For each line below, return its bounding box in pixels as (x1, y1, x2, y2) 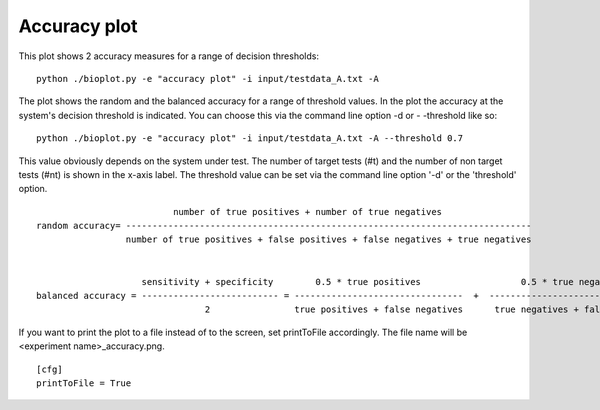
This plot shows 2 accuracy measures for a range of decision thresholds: (18, 50, 320, 62)
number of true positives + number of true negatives (173, 206, 443, 217)
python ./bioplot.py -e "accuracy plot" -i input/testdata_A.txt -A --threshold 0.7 (36, 133, 464, 144)
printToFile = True (36, 377, 132, 389)
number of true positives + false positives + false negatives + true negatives (125, 234, 532, 245)
